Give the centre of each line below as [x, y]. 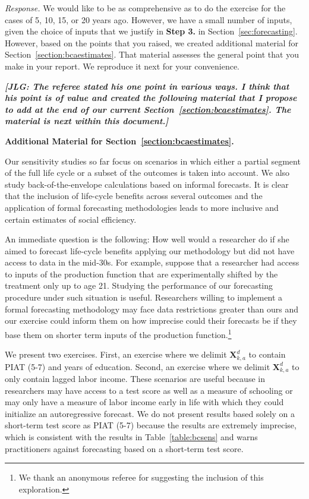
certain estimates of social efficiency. [71, 219]
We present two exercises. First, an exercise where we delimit [116, 354]
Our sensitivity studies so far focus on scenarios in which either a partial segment [153, 161]
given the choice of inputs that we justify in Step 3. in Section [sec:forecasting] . [151, 31]
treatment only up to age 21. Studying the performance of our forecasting [139, 285]
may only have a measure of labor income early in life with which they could [144, 402]
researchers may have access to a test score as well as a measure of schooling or [149, 390]
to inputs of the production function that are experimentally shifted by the [141, 274]
